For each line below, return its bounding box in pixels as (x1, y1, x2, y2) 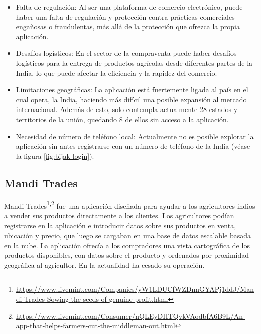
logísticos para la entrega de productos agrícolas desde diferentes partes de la (16, 57, 253, 68)
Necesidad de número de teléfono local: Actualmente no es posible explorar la (16, 131, 254, 141)
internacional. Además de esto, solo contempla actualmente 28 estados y (16, 104, 238, 115)
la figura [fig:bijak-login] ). (16, 150, 94, 161)
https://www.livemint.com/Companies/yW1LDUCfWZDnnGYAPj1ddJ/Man (16, 284, 254, 294)
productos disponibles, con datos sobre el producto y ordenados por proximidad (4, 250, 249, 260)
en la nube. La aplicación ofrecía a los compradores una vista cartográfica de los (4, 240, 250, 250)
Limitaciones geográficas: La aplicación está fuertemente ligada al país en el (16, 84, 248, 95)
